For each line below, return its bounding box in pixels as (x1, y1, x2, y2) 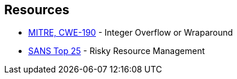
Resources (4, 2, 70, 17)
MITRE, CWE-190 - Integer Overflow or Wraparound (28, 27, 233, 38)
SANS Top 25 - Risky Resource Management (28, 46, 205, 56)
